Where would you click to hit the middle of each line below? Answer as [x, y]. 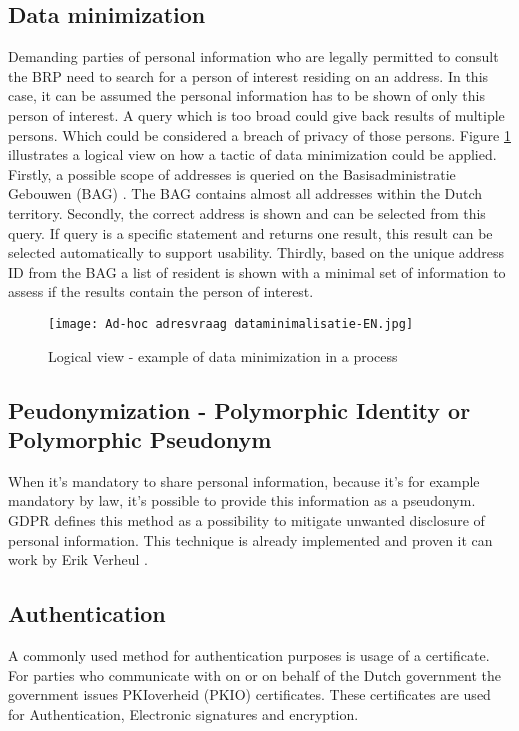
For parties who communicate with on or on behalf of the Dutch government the [254, 674]
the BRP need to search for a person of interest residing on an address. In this [248, 75]
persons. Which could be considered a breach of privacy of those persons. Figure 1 [259, 134]
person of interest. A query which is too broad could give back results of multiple [256, 114]
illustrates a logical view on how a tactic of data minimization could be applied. [252, 154]
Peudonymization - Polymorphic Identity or [239, 409]
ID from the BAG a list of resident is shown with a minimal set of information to [257, 271]
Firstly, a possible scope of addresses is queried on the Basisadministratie [232, 173]
